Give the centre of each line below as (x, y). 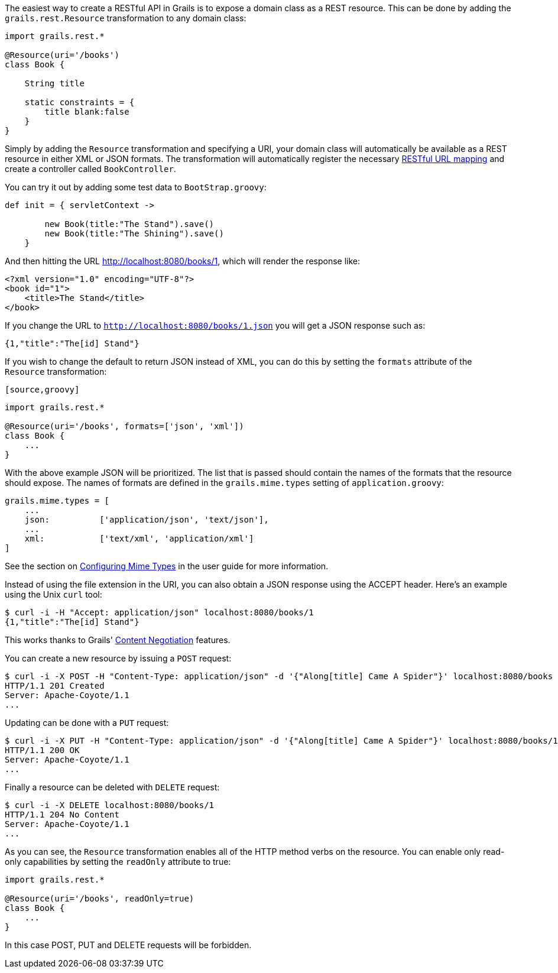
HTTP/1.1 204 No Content (62, 815)
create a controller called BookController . (90, 169)
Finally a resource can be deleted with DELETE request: (112, 787)
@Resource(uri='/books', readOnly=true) (100, 899)
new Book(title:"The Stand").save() (129, 224)
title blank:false (87, 112)
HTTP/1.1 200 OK (42, 750)
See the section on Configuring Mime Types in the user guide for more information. (167, 566)
